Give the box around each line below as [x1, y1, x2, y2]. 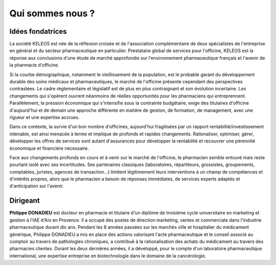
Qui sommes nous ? [9, 8, 95, 19]
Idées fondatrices [9, 27, 67, 36]
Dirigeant [9, 197, 40, 205]
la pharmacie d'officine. [9, 62, 60, 68]
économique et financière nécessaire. [9, 145, 89, 151]
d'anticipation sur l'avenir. [9, 183, 64, 189]
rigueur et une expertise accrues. [9, 114, 80, 120]
